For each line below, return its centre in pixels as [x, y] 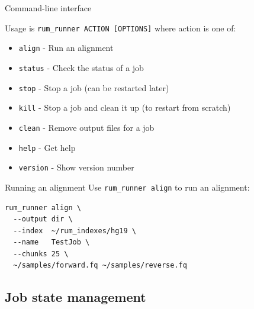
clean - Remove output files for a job [86, 127]
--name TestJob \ [52, 242]
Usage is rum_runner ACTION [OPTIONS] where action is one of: [120, 28]
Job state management [75, 297]
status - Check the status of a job [81, 67]
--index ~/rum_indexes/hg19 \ [75, 231]
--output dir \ [43, 219]
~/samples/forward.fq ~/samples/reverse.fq [100, 265]
